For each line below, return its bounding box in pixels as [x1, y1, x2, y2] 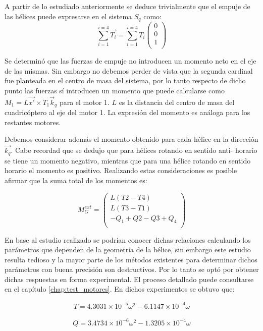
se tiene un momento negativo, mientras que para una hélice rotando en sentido [5, 155, 251, 165]
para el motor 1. [59, 96, 110, 107]
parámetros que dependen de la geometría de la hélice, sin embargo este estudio [5, 244, 251, 255]
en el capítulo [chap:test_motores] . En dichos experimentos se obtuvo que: [5, 284, 235, 294]
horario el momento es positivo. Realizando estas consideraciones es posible [5, 165, 237, 176]
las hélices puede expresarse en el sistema [5, 11, 132, 21]
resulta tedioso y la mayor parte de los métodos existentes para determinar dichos [5, 254, 257, 264]
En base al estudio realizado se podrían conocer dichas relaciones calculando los [5, 234, 251, 245]
